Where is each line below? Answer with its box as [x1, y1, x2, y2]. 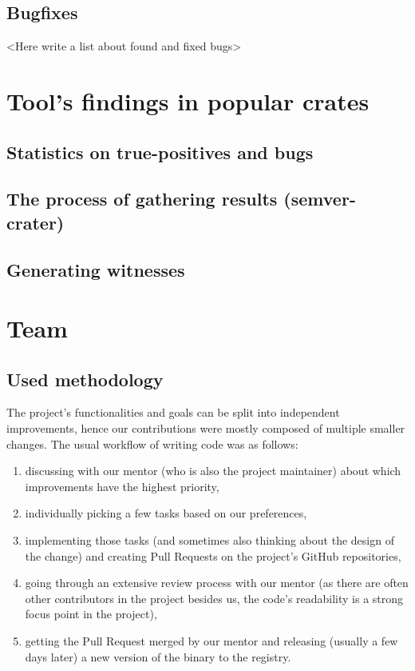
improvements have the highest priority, [25, 477, 219, 494]
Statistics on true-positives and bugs [6, 139, 314, 164]
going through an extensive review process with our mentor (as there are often [25, 574, 409, 591]
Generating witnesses [6, 257, 185, 282]
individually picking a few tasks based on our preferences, [25, 505, 307, 521]
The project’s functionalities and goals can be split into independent [6, 404, 340, 421]
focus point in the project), [25, 605, 157, 622]
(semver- [283, 186, 356, 211]
